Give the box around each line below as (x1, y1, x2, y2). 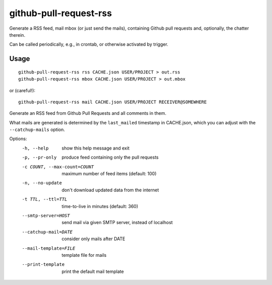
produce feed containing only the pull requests (61, 154, 159, 161)
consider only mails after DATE (61, 236, 125, 242)
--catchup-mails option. (9, 126, 65, 133)
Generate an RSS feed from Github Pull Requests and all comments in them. (9, 110, 166, 116)
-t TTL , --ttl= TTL (22, 196, 67, 202)
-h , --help (22, 145, 49, 151)
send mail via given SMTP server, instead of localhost (61, 220, 173, 226)
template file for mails (61, 252, 107, 258)
